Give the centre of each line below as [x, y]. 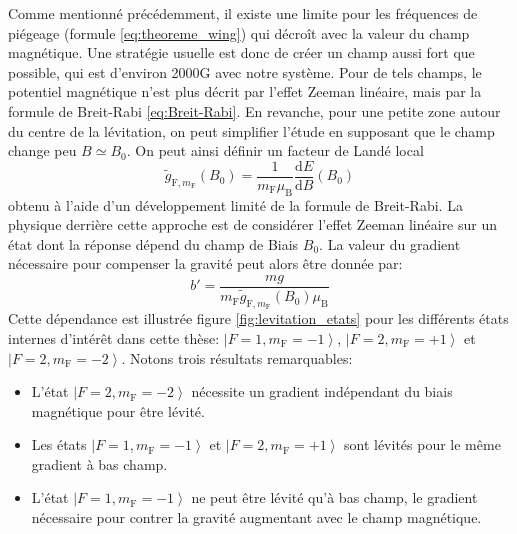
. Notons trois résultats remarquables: [237, 357]
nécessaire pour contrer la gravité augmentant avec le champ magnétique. [256, 517]
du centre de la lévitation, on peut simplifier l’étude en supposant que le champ [251, 130]
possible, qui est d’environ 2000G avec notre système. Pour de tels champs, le [245, 71]
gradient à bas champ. [99, 463]
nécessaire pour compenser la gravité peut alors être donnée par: [205, 263]
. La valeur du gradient [390, 243]
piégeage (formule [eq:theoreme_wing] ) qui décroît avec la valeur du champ [239, 32]
